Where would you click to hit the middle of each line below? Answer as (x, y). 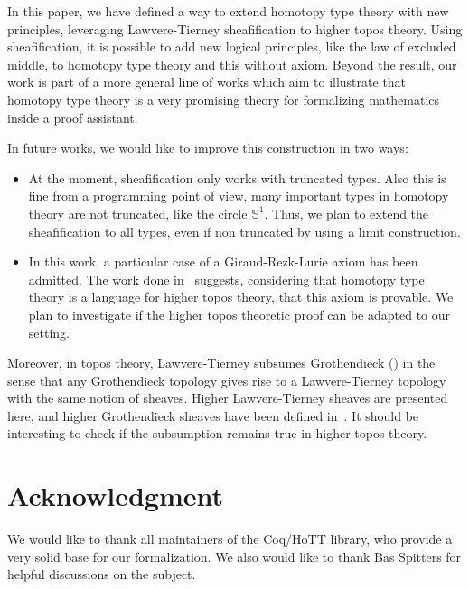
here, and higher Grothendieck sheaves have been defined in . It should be (213, 415)
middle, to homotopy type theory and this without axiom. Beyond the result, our (232, 64)
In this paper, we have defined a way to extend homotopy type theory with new (228, 11)
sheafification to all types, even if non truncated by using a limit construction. (244, 231)
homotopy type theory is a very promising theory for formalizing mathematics (224, 99)
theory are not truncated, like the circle (138, 213)
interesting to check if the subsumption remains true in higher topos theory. (217, 433)
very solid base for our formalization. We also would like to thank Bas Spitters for (234, 556)
